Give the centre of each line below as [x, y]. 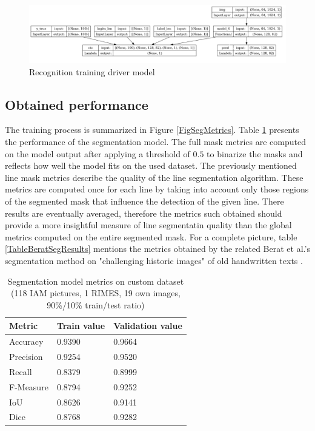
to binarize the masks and [255, 153]
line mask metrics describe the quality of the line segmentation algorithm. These [154, 177]
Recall [21, 371]
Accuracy [26, 341]
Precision [26, 357]
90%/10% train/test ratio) [96, 304]
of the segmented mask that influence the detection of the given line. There [144, 201]
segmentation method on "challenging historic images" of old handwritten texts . [154, 260]
